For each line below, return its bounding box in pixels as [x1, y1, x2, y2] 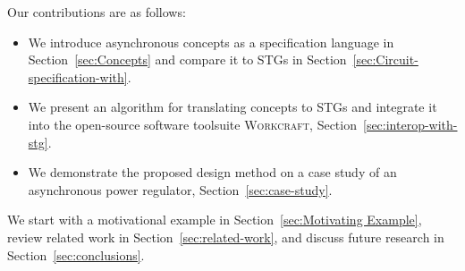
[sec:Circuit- [352, 50, 418, 69]
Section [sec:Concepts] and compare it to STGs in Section [28, 50, 347, 69]
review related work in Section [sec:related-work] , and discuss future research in [7, 227, 444, 246]
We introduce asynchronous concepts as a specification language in [28, 32, 394, 51]
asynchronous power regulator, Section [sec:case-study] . [28, 180, 333, 199]
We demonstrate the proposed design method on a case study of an [28, 163, 397, 182]
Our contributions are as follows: [7, 3, 186, 21]
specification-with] [28, 67, 128, 86]
